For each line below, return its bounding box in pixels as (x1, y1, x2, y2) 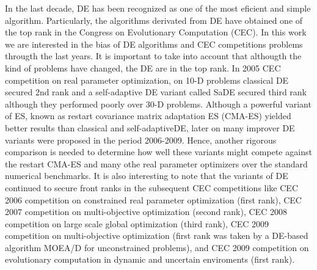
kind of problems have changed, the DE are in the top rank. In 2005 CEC (5, 61, 281, 74)
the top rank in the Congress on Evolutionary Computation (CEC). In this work (5, 26, 307, 38)
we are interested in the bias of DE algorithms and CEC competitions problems (5, 37, 303, 50)
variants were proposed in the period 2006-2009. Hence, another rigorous (5, 133, 277, 146)
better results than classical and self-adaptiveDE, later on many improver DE (5, 121, 295, 134)
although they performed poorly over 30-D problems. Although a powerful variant (5, 97, 312, 110)
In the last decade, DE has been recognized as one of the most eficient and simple (5, 2, 311, 14)
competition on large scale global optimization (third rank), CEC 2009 (5, 217, 269, 230)
